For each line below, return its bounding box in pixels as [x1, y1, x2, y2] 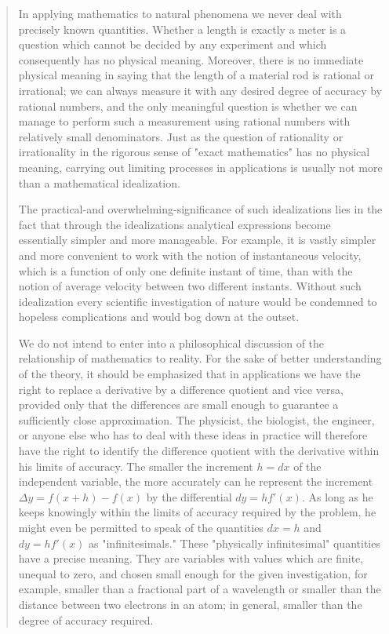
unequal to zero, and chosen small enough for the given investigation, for [18, 565, 368, 581]
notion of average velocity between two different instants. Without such [18, 278, 362, 294]
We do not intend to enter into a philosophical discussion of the [18, 334, 325, 351]
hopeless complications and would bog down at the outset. [18, 308, 300, 325]
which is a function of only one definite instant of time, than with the [18, 262, 353, 279]
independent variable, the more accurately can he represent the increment [18, 473, 373, 490]
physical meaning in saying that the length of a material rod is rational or [18, 67, 374, 83]
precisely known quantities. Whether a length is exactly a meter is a [18, 20, 347, 37]
